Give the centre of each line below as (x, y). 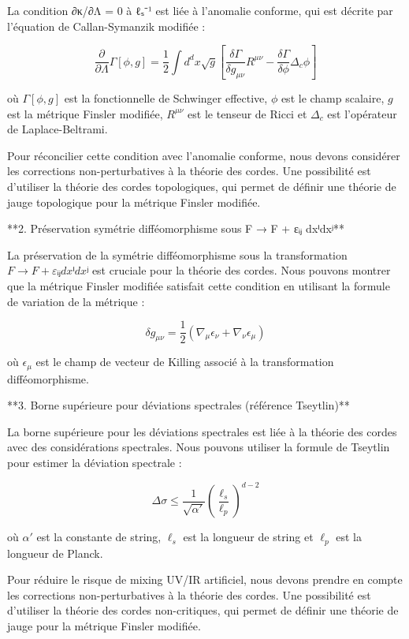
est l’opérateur (362, 113)
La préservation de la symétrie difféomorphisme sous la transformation (177, 254)
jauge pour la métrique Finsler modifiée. (104, 625)
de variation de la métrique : (76, 301)
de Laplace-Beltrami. (58, 129)
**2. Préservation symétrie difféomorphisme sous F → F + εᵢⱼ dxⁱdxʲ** (176, 228)
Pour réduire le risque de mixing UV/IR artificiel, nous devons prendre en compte (205, 579)
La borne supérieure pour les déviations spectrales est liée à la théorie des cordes (202, 431)
